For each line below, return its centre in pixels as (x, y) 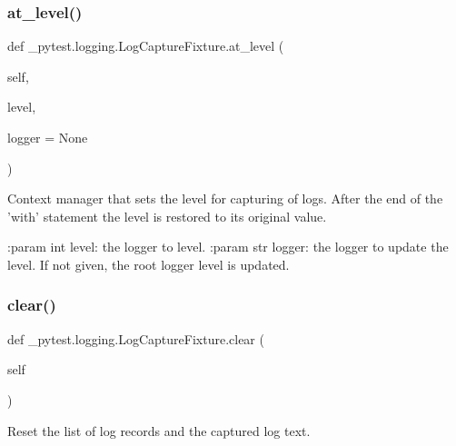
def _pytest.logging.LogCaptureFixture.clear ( (136, 338)
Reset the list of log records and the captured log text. (159, 430)
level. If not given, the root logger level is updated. (149, 264)
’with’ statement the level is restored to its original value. (167, 216)
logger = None (48, 137)
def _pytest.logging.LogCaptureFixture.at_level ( (146, 46)
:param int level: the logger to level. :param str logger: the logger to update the (228, 247)
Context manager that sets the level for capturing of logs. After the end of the (225, 198)
